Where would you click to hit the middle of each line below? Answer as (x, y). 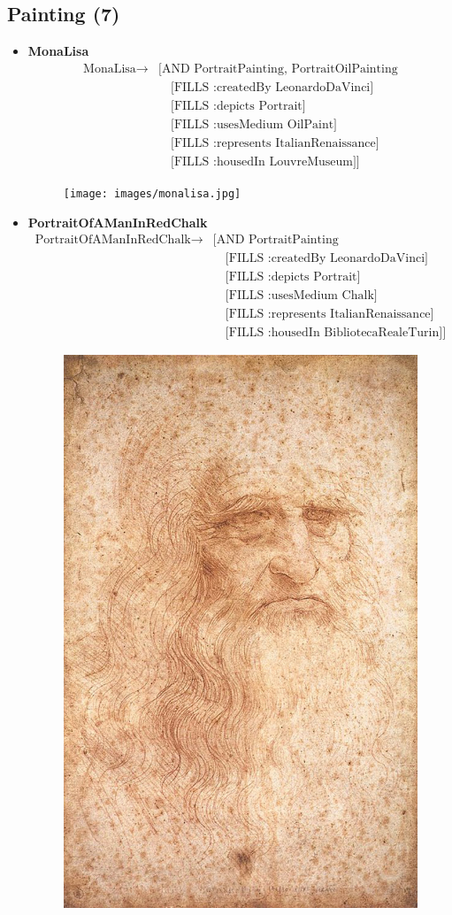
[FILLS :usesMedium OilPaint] (254, 124)
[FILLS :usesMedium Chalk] (301, 296)
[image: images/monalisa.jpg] (152, 193)
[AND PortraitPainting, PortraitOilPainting (278, 69)
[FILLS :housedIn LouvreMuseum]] (265, 161)
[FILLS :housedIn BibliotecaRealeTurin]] (336, 333)
